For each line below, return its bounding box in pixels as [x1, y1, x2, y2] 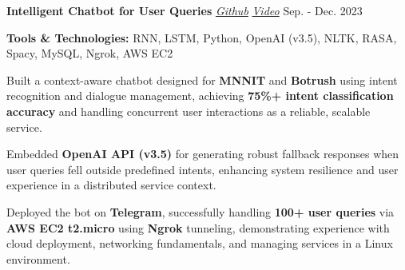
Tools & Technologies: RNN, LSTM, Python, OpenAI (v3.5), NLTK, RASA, [6, 29, 397, 46]
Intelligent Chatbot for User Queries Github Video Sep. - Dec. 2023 [6, 2, 363, 18]
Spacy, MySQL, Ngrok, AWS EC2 [6, 45, 173, 62]
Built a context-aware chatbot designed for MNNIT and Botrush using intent [6, 71, 398, 88]
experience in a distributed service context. [6, 177, 216, 193]
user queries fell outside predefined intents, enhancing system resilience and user [6, 161, 399, 177]
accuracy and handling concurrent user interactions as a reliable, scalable [6, 102, 371, 119]
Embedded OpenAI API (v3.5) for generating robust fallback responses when [6, 145, 399, 162]
